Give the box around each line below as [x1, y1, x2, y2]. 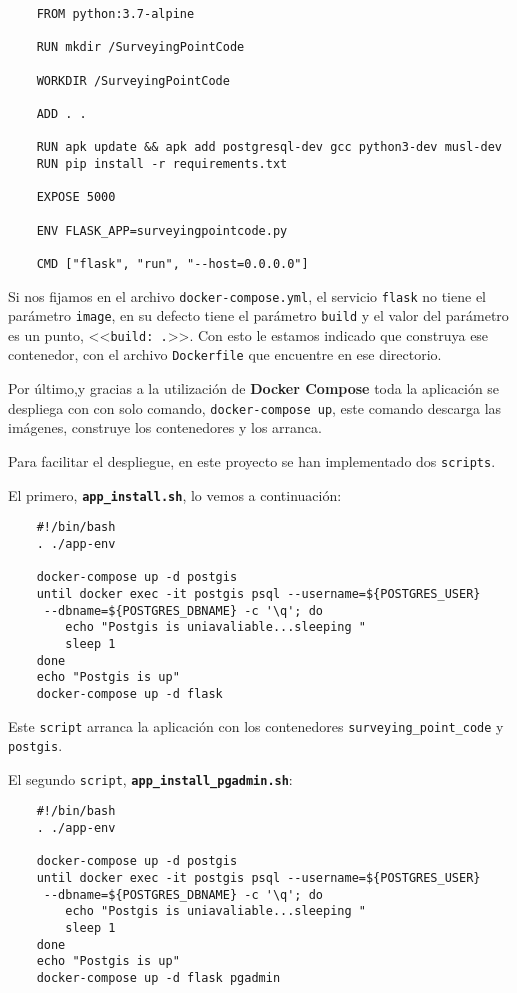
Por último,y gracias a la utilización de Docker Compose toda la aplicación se [8, 378, 500, 399]
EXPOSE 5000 [36, 190, 116, 205]
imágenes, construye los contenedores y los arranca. [8, 417, 322, 438]
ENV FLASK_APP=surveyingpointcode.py [36, 223, 288, 238]
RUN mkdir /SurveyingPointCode [36, 40, 245, 55]
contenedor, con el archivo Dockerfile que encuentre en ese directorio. [8, 344, 442, 365]
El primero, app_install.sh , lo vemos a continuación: [8, 484, 342, 505]
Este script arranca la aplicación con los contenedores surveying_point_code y [8, 715, 504, 736]
